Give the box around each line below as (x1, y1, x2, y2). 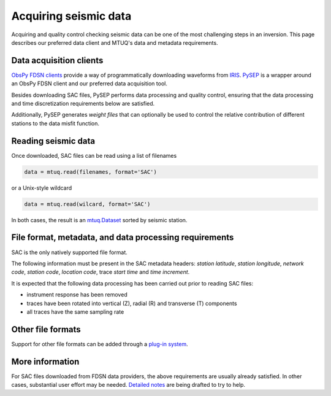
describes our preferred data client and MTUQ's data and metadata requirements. (11, 39, 218, 46)
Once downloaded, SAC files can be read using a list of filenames (11, 152, 177, 159)
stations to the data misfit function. (11, 120, 100, 127)
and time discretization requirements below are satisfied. (11, 100, 155, 107)
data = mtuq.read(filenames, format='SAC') (24, 168, 158, 175)
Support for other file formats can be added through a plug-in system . (11, 340, 188, 347)
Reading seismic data (11, 136, 96, 146)
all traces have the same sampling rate (26, 308, 124, 316)
